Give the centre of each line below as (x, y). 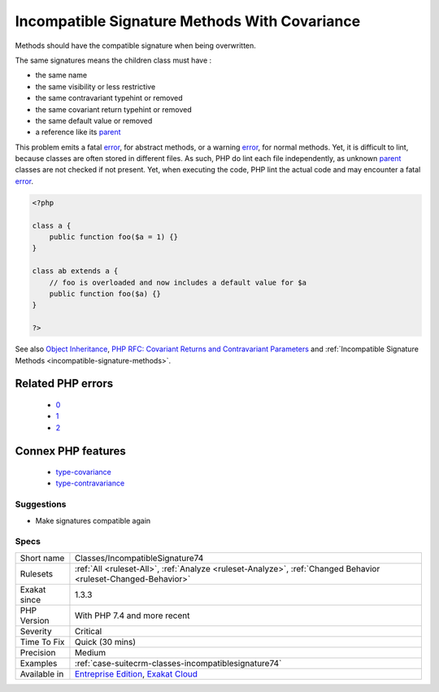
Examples (39, 663)
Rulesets (36, 573)
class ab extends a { (75, 271)
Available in (42, 673)
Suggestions (41, 504)
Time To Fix (42, 642)
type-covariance (83, 472)
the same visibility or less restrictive (96, 86)
